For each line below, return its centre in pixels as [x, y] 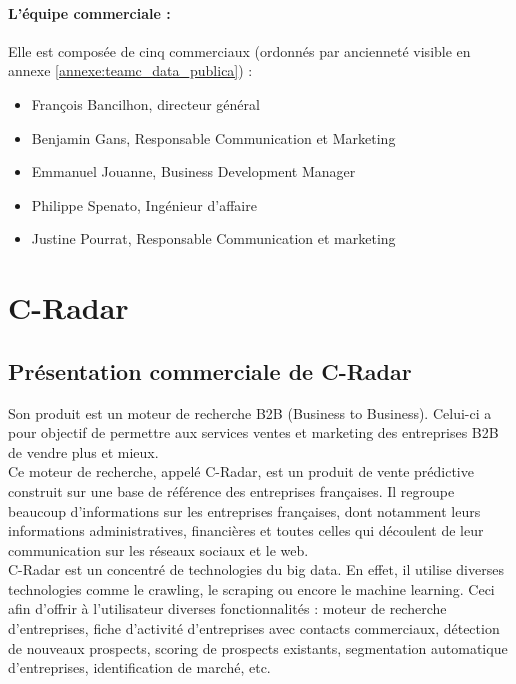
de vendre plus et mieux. [83, 451]
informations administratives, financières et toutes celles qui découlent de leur [246, 530]
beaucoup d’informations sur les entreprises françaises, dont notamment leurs [244, 510]
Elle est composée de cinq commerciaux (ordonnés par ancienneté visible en [239, 50]
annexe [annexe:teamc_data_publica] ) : [130, 70]
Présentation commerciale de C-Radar [210, 370]
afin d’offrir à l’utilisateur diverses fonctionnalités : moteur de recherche [227, 608]
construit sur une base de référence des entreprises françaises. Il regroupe [231, 490]
